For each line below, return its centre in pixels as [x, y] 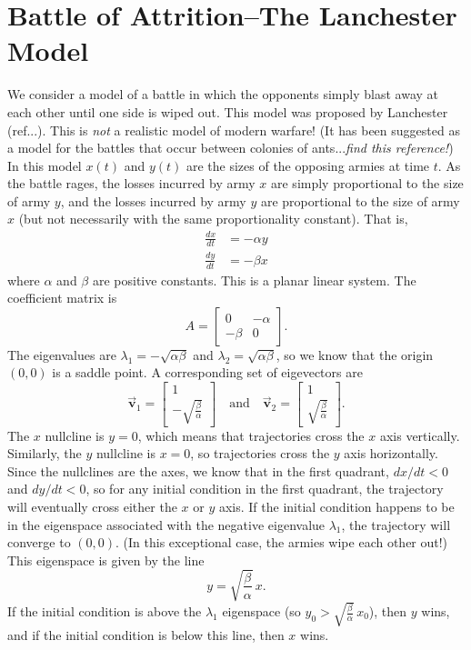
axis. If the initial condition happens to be [336, 506]
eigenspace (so [261, 611]
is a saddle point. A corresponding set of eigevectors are [207, 372]
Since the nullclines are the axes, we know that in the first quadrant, [198, 470]
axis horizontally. [391, 453]
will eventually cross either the [92, 506]
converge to [39, 542]
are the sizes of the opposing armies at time [308, 165]
